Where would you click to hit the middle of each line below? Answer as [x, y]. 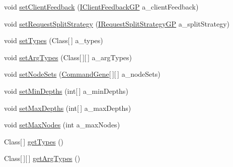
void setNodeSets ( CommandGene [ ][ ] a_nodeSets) [82, 74]
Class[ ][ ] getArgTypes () [42, 158]
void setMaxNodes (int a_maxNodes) [62, 125]
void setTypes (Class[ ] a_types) [54, 40]
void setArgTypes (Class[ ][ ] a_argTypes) [68, 57]
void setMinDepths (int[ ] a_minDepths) [66, 91]
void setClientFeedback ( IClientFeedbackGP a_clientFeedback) [101, 7]
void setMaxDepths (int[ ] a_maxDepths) [68, 108]
